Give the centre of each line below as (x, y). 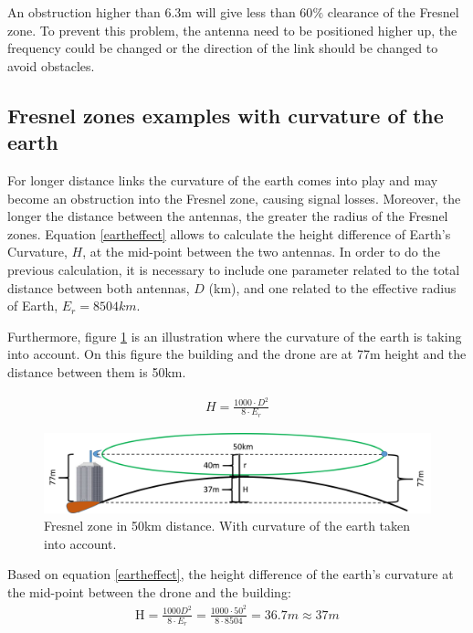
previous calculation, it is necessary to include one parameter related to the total (234, 269)
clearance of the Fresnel (393, 12)
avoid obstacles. (51, 65)
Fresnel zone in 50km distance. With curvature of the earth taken (227, 526)
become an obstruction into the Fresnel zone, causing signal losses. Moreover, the (234, 198)
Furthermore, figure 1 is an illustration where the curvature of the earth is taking (235, 336)
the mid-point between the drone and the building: (149, 592)
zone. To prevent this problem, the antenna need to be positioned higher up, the (232, 30)
